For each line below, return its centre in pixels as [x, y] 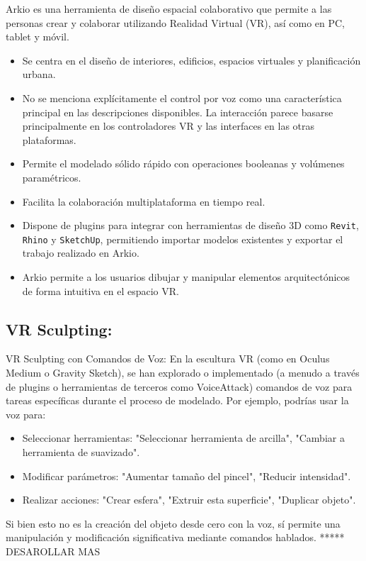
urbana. [39, 74]
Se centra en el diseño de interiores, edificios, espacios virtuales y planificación [191, 60]
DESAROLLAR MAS [53, 551]
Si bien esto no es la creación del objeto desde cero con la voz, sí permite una [173, 523]
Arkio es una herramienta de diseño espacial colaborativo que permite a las [169, 9]
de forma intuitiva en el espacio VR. [101, 290]
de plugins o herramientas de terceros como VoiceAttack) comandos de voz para [179, 386]
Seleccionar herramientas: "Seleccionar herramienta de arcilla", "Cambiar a [183, 438]
